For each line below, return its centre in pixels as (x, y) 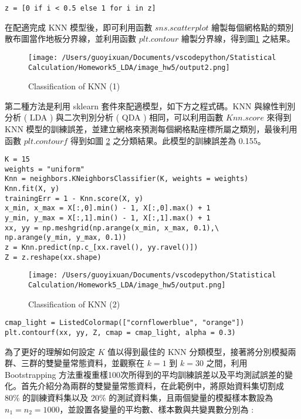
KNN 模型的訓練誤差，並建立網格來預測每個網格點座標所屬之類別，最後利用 (151, 128)
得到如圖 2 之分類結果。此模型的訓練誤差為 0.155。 (168, 140)
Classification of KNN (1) (74, 86)
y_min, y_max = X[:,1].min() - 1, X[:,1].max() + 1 (108, 218)
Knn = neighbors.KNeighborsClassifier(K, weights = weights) (127, 179)
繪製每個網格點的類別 (253, 27)
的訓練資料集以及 (55, 397)
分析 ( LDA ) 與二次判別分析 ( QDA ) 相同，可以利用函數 (114, 117)
